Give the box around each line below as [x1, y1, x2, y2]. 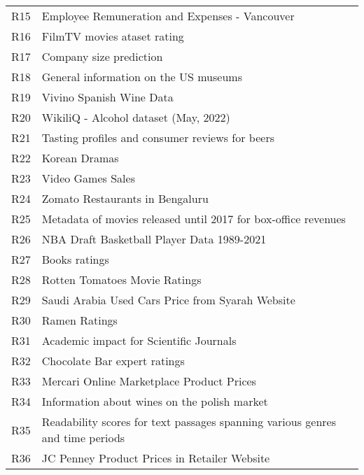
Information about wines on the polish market [41, 393, 268, 409]
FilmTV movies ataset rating [41, 28, 184, 44]
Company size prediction [41, 48, 163, 64]
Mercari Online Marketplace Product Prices [41, 373, 256, 389]
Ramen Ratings [41, 312, 118, 328]
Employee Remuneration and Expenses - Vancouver [41, 8, 295, 24]
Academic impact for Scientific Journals [41, 332, 237, 348]
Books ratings [41, 251, 109, 267]
